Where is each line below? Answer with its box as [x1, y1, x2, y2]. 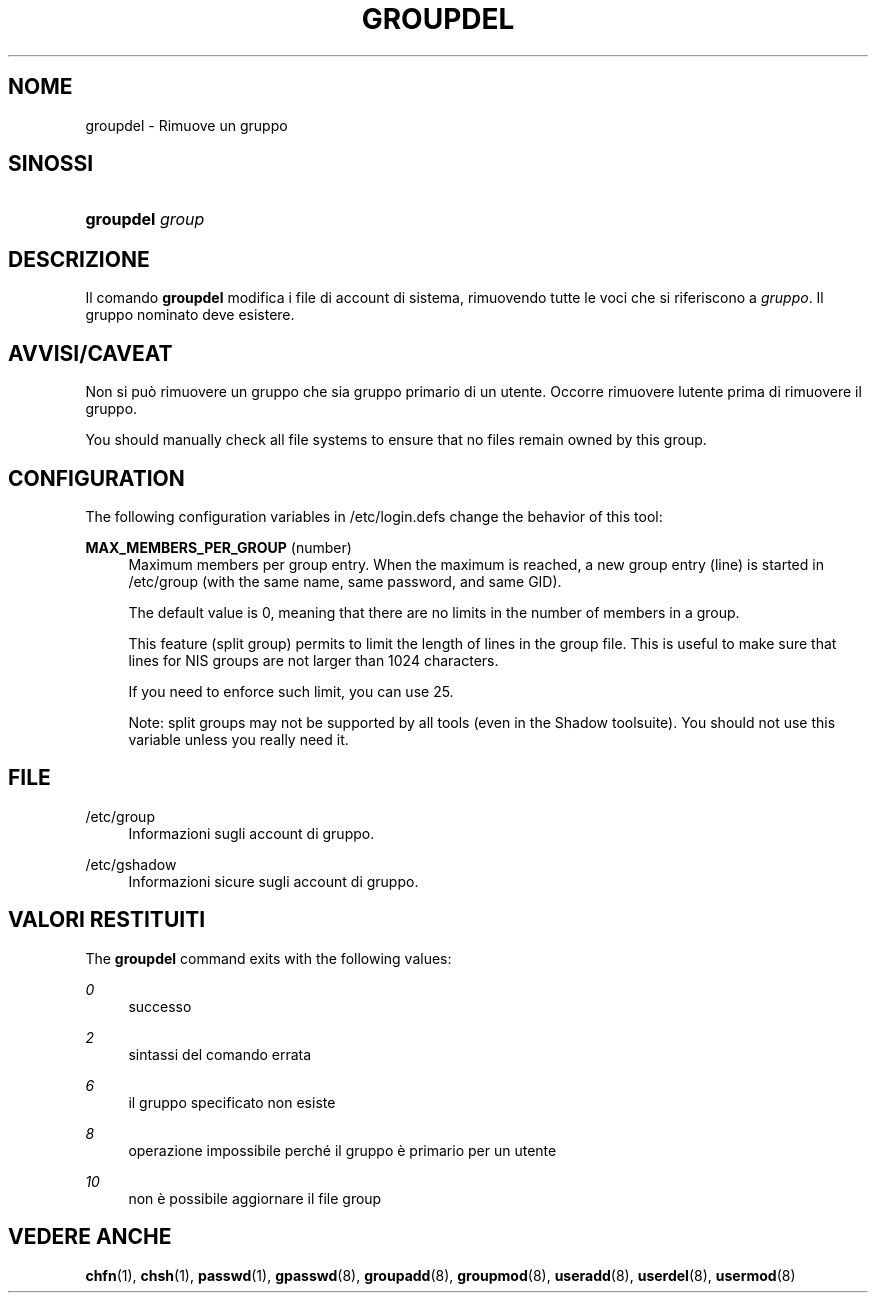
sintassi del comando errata [128, 1045, 312, 1063]
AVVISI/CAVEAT [8, 340, 173, 366]
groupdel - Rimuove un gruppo [85, 116, 288, 134]
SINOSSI [8, 151, 94, 177]
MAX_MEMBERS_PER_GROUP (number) [85, 538, 352, 556]
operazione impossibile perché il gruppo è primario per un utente [128, 1141, 557, 1159]
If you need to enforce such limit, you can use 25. [128, 682, 454, 700]
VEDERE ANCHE [8, 1224, 172, 1250]
